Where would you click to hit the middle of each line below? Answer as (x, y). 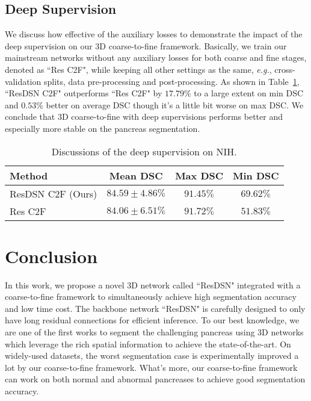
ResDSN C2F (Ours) (54, 193)
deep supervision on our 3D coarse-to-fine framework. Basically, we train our (146, 45)
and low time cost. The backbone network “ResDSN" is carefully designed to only (155, 308)
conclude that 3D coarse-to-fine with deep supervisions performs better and (144, 117)
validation (23, 81)
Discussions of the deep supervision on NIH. (144, 151)
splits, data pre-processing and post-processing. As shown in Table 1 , (171, 81)
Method (29, 175)
